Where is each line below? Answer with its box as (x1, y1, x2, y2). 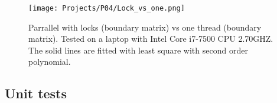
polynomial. (28, 55, 71, 68)
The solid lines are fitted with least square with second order (28, 44, 248, 56)
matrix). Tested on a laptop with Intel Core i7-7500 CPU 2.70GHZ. (28, 32, 273, 45)
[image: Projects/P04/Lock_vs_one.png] (28, 4, 185, 12)
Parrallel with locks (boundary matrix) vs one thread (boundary (28, 21, 262, 33)
